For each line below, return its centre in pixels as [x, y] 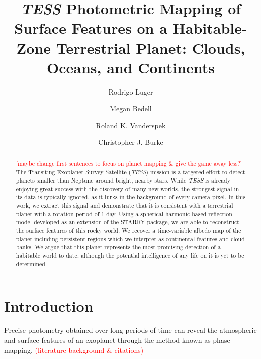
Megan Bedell [131, 108]
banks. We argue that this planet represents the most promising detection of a [118, 247]
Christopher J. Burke [131, 142]
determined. [31, 264]
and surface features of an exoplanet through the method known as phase [117, 340]
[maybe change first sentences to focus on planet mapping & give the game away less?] [129, 163]
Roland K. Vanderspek [131, 125]
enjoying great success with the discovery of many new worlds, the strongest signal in [127, 188]
